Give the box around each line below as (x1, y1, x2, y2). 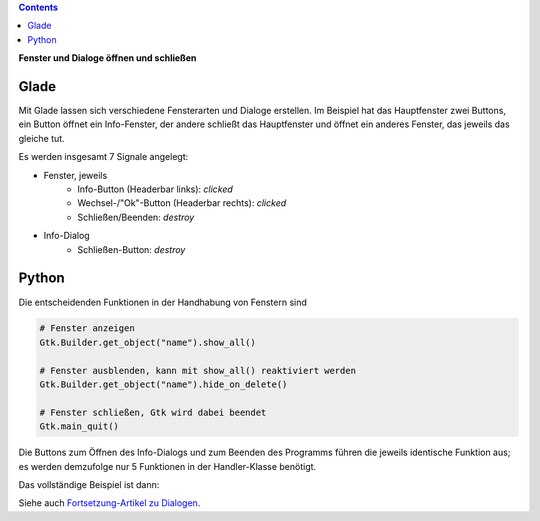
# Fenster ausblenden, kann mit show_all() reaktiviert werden (39, 365, 357, 376)
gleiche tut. (18, 132, 65, 144)
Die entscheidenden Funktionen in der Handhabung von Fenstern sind (18, 296, 307, 308)
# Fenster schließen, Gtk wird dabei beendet (39, 406, 267, 418)
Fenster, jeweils (43, 169, 108, 181)
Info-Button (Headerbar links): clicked (77, 183, 234, 195)
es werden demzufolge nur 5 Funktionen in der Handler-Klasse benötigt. (18, 460, 317, 472)
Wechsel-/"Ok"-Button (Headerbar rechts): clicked (77, 197, 287, 209)
